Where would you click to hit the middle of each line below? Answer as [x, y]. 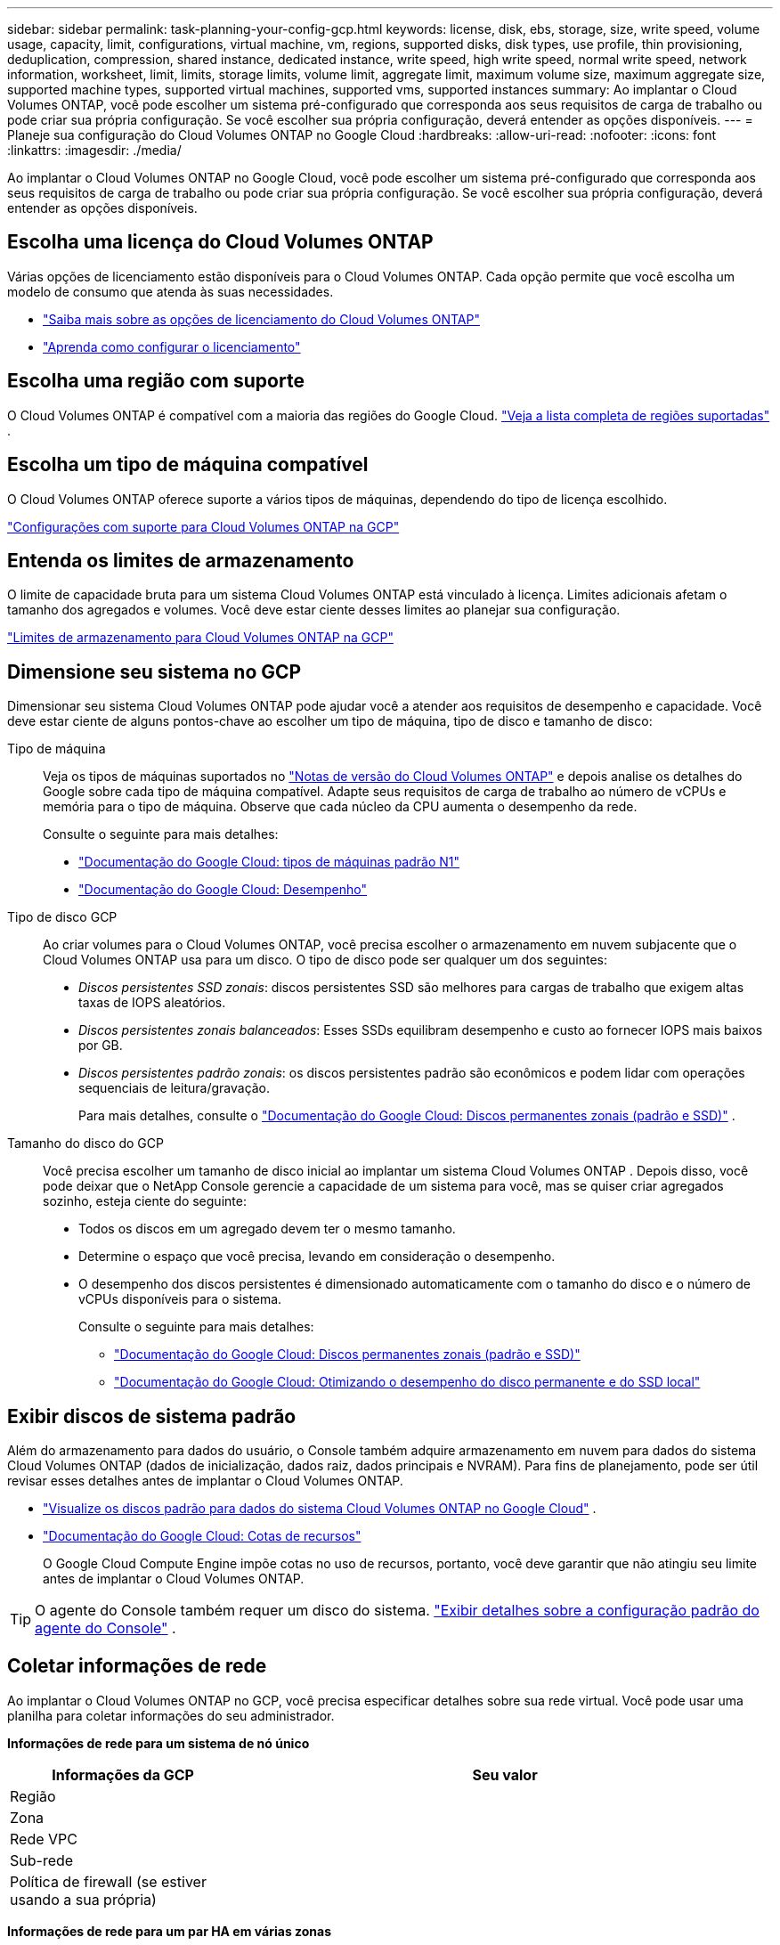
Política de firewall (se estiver [108, 1881]
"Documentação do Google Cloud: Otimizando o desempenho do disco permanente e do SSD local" [407, 1382]
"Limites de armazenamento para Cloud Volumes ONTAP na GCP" [200, 638]
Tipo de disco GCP [62, 917]
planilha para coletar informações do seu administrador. [171, 1715]
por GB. [101, 1046]
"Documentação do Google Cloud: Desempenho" [223, 890]
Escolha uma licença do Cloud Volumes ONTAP [220, 242]
